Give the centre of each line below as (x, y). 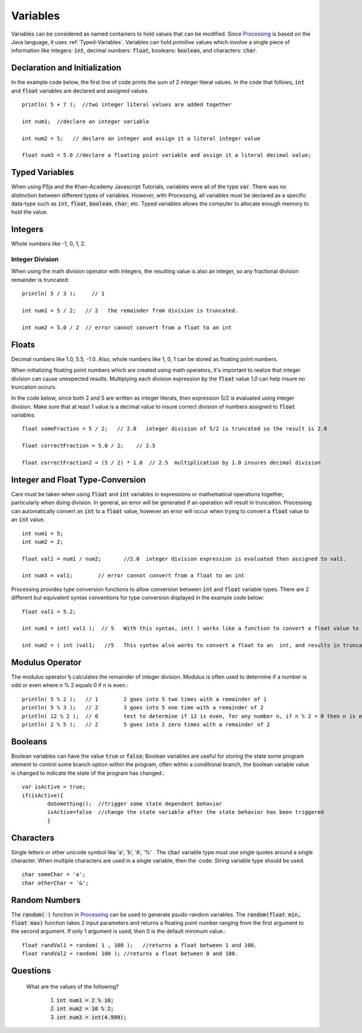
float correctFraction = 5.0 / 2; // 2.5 (89, 446)
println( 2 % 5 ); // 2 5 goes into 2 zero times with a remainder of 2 (146, 725)
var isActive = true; (54, 787)
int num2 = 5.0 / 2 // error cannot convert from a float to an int (127, 327)
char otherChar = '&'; (56, 883)
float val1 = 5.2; (49, 612)
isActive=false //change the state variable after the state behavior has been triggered (186, 812)
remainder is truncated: (40, 280)
